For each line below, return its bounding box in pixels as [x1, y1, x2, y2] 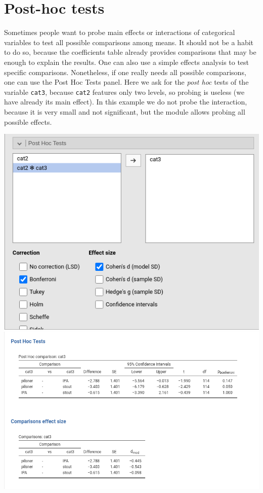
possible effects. [4, 116, 52, 127]
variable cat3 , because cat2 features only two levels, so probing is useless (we [4, 86, 245, 97]
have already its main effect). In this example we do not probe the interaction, [4, 96, 247, 107]
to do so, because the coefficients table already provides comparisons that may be [4, 47, 256, 57]
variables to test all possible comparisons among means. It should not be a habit [4, 37, 254, 47]
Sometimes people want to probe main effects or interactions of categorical [4, 27, 235, 38]
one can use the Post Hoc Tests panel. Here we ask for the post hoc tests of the [4, 77, 249, 87]
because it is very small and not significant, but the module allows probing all [4, 106, 245, 117]
